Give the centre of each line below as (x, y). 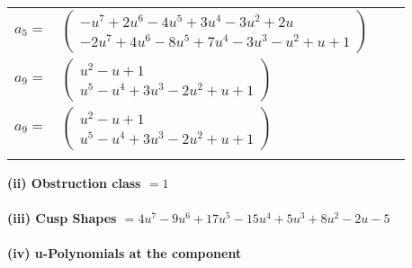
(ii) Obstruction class (74, 183)
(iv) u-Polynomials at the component (125, 253)
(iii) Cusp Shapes (62, 218)
